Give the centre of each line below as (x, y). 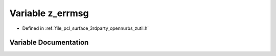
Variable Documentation (49, 43)
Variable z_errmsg (49, 13)
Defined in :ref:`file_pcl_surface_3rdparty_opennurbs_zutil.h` (86, 28)
